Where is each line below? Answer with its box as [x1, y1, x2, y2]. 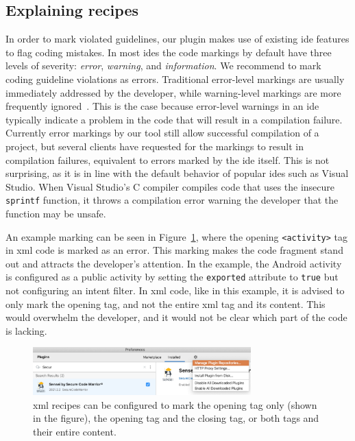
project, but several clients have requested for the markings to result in [5, 139, 304, 153]
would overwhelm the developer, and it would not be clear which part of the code [5, 310, 347, 324]
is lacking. [5, 323, 47, 337]
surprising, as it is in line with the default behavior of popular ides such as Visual [5, 166, 349, 180]
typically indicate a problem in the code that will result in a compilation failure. [5, 112, 343, 126]
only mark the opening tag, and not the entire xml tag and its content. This [5, 296, 326, 311]
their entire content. [33, 424, 117, 438]
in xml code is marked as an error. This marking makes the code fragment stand [5, 243, 343, 257]
